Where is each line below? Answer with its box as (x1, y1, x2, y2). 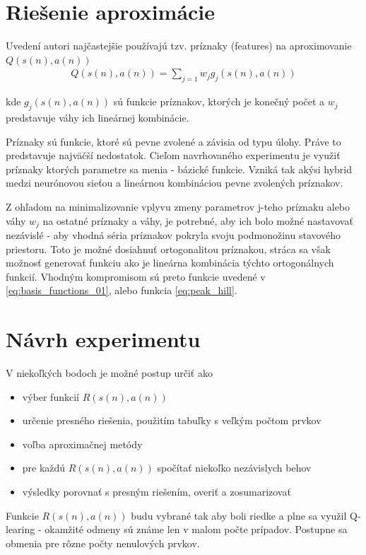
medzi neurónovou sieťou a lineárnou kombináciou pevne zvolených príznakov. (6, 175, 343, 190)
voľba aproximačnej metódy (22, 436, 143, 451)
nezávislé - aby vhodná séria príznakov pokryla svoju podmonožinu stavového (6, 227, 341, 242)
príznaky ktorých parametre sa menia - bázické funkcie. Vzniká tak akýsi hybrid (6, 161, 352, 176)
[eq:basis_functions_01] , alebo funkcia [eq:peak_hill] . (6, 283, 237, 298)
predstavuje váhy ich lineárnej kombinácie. (6, 110, 189, 124)
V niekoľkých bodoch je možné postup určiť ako (6, 366, 213, 380)
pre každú (22, 460, 66, 475)
